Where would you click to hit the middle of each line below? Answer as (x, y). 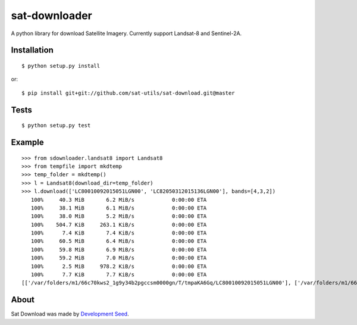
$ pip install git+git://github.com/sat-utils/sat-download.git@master (128, 93)
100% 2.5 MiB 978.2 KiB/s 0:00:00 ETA (119, 266)
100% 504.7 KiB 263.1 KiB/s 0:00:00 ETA (119, 224)
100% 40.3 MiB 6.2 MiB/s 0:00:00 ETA (119, 200)
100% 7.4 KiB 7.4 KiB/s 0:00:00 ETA (119, 233)
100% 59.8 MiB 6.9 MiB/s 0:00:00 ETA (119, 249)
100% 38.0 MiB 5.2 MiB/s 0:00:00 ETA (119, 216)
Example (27, 142)
